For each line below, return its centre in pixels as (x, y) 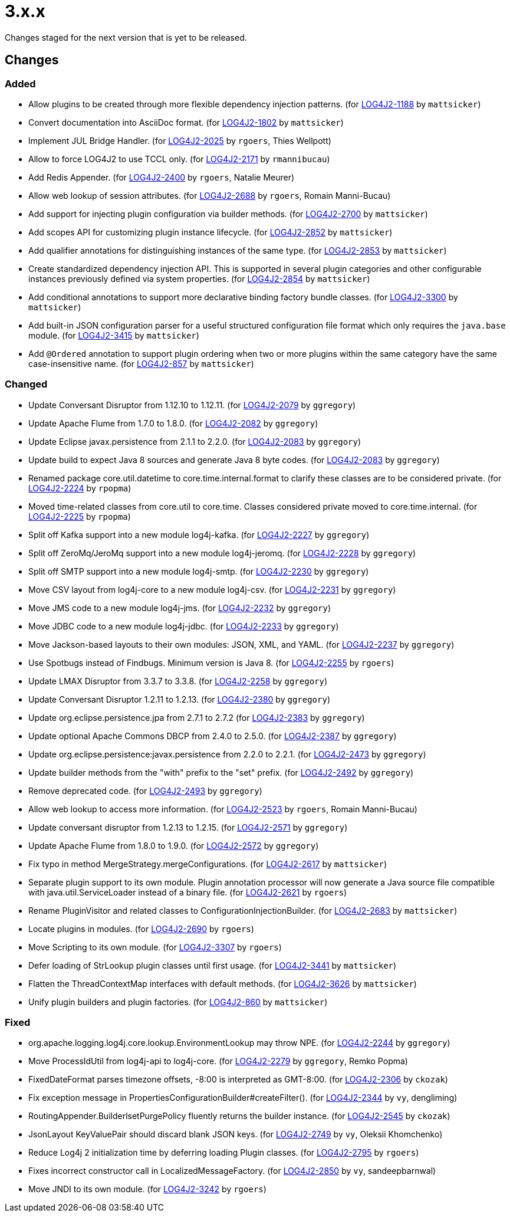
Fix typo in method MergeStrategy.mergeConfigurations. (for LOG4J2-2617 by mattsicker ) (208, 864)
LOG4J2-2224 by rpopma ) (80, 488)
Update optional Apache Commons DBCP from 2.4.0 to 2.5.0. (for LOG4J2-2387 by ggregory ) (213, 736)
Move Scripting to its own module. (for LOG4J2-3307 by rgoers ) (155, 947)
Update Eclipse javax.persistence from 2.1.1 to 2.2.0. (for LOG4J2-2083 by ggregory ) (195, 441)
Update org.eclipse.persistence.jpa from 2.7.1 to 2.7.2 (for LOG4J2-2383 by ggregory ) (197, 717)
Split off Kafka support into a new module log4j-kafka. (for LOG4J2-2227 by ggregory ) (199, 534)
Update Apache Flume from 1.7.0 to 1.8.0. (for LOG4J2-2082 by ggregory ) (173, 423)
